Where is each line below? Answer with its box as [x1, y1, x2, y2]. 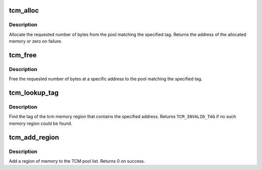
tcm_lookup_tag [9, 89, 59, 97]
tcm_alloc [9, 6, 39, 15]
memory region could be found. [9, 120, 72, 126]
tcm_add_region [9, 133, 59, 141]
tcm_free [9, 51, 37, 59]
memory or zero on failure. [9, 38, 63, 44]
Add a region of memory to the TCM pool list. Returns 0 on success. [9, 158, 145, 164]
